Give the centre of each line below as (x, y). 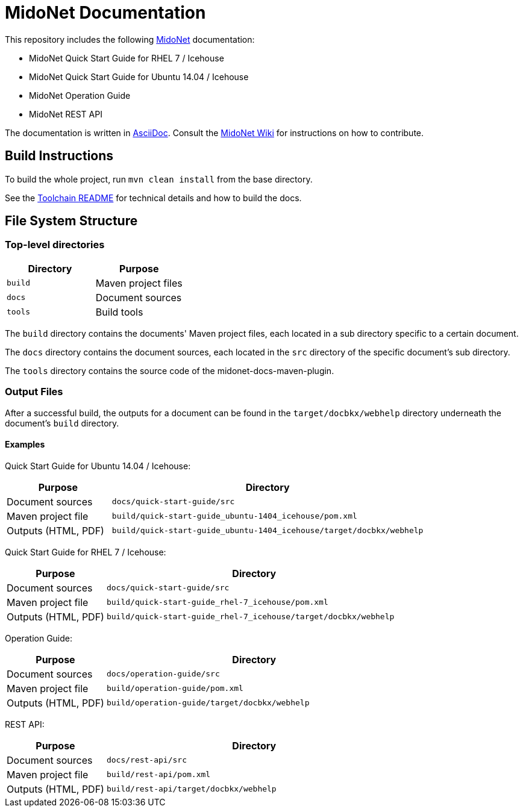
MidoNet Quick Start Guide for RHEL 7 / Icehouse (127, 58)
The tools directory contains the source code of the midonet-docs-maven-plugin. (170, 370)
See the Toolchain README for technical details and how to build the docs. (153, 198)
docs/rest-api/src (146, 760)
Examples (25, 445)
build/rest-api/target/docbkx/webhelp (191, 789)
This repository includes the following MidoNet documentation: (130, 39)
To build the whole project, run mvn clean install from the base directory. (159, 179)
